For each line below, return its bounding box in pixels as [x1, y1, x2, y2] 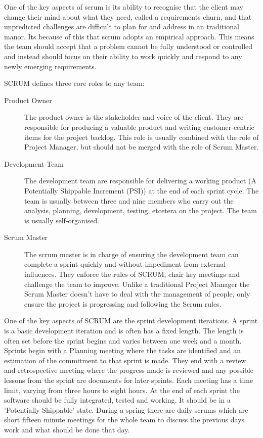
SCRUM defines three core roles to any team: [4, 78, 145, 88]
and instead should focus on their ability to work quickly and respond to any [4, 51, 242, 61]
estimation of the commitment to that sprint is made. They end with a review [4, 355, 246, 365]
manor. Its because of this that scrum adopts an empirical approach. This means [4, 31, 254, 41]
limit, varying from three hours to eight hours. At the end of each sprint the [4, 384, 240, 395]
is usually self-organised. [24, 215, 100, 225]
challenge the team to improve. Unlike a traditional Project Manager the [24, 278, 250, 289]
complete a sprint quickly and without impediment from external [24, 259, 226, 269]
